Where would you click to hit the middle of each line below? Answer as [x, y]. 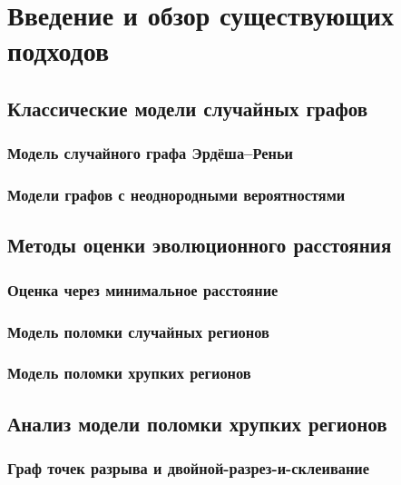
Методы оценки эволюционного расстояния [200, 245]
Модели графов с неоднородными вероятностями [176, 195]
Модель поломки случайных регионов [138, 331]
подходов [59, 50]
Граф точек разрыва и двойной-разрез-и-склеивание [189, 468]
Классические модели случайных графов [187, 108]
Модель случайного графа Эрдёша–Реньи [151, 153]
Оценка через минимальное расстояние [143, 289]
